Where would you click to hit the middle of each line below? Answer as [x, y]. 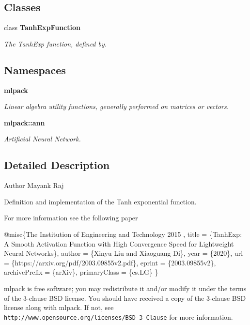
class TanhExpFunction [42, 27]
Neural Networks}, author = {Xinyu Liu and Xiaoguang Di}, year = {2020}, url [124, 253]
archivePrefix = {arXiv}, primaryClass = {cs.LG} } [81, 272]
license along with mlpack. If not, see [59, 307]
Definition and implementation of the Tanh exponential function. [100, 201]
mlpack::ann [24, 122]
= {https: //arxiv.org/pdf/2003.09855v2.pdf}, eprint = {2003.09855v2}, [110, 262]
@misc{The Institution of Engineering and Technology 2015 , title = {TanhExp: [123, 234]
